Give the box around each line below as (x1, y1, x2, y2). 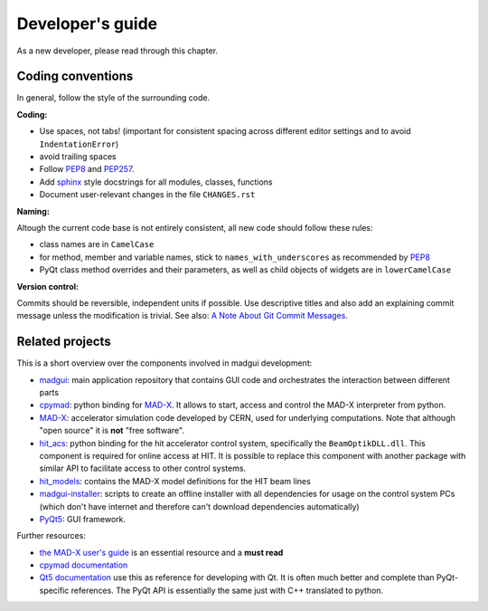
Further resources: (16, 530, 86, 541)
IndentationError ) (39, 138, 119, 149)
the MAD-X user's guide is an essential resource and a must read (39, 547, 284, 558)
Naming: (16, 205, 50, 216)
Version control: (16, 281, 79, 291)
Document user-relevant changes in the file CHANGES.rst (39, 189, 256, 200)
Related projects (16, 334, 112, 349)
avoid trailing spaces (39, 151, 117, 162)
